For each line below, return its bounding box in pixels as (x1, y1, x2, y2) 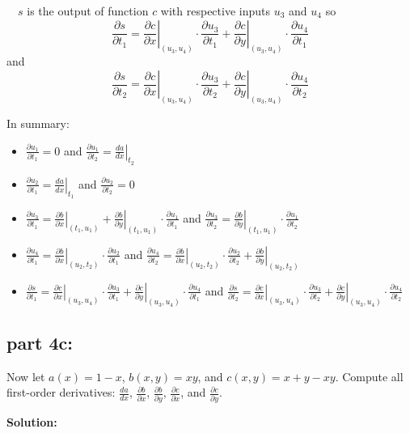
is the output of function (27, 2, 149, 19)
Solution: (6, 413, 57, 430)
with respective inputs (160, 2, 270, 19)
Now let (6, 367, 45, 384)
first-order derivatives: (6, 384, 116, 401)
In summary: (6, 114, 70, 131)
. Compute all (335, 367, 404, 384)
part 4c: (6, 329, 74, 354)
